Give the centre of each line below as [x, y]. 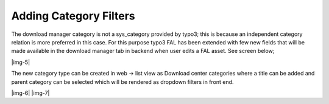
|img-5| [21, 62]
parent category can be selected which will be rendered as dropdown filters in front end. [122, 81]
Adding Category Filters [73, 16]
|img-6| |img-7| [30, 93]
